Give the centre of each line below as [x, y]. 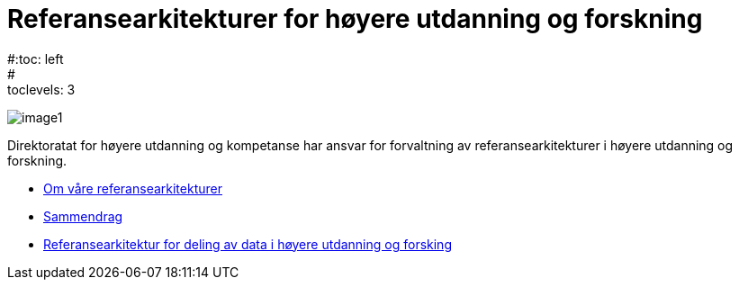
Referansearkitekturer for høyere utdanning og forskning [355, 19]
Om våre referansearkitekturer [133, 188]
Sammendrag [83, 216]
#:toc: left [36, 58]
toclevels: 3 [41, 89]
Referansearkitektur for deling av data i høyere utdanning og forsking [248, 244]
